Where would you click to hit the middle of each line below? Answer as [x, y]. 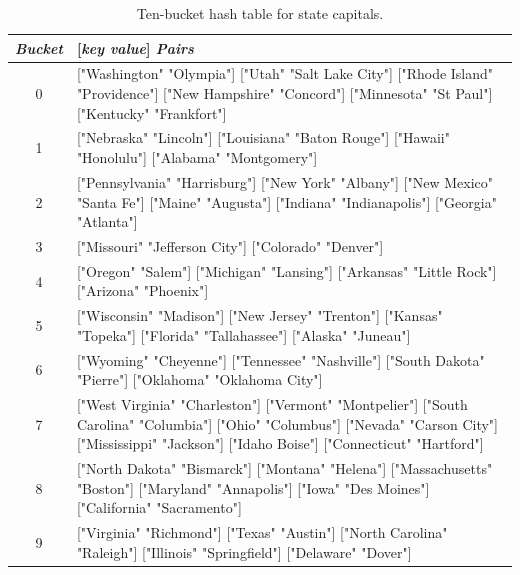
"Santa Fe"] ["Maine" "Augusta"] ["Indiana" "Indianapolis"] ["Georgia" [286, 201]
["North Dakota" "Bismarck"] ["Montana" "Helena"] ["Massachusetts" [284, 468]
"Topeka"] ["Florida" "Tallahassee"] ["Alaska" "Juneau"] [243, 334]
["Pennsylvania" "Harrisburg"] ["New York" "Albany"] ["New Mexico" [285, 181]
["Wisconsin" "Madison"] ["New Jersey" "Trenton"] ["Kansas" [259, 315]
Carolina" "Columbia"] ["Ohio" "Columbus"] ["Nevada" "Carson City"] [287, 423]
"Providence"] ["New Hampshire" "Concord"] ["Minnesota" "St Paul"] [284, 93]
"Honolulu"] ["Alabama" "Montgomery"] [197, 157]
